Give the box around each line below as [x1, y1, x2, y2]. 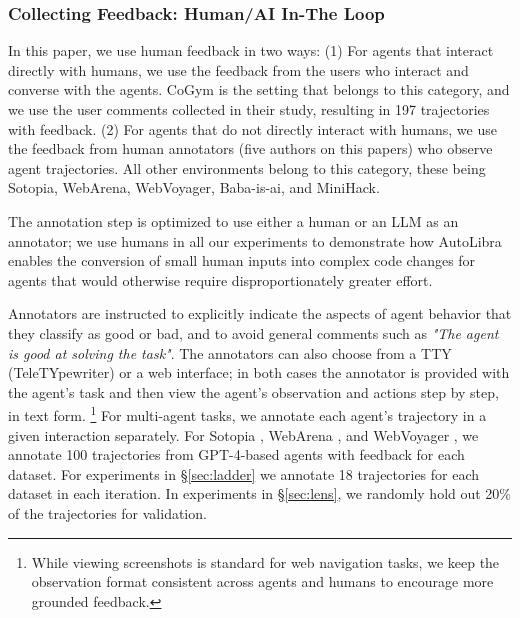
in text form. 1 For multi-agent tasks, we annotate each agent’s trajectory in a [8, 402, 487, 425]
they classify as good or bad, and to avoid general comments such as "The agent [8, 322, 499, 343]
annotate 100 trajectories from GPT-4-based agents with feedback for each [8, 444, 465, 465]
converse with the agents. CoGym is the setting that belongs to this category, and [8, 79, 510, 100]
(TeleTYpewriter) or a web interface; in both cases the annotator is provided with [8, 362, 510, 383]
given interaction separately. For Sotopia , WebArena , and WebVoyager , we [8, 424, 479, 445]
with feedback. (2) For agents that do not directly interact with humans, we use [8, 118, 497, 139]
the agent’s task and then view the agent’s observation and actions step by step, [8, 381, 499, 402]
